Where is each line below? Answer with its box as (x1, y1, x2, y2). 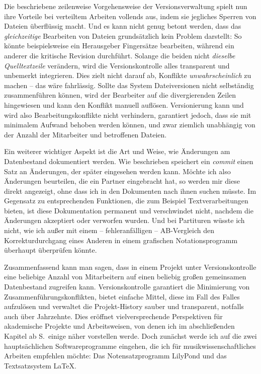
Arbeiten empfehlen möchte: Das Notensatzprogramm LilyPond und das (4, 350, 227, 361)
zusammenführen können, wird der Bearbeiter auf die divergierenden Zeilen (4, 90, 236, 100)
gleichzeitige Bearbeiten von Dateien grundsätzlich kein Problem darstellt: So (4, 30, 242, 41)
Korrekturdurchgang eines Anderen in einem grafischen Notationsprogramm (4, 235, 238, 245)
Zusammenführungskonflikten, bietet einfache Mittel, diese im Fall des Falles (4, 291, 240, 302)
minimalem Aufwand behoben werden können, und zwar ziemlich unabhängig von (4, 119, 255, 130)
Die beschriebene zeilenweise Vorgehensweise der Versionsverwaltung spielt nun (4, 1, 247, 11)
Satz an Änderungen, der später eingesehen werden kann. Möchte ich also (4, 166, 231, 176)
